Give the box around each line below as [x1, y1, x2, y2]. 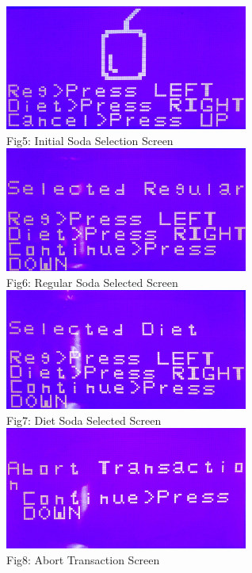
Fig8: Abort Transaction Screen [6, 551, 160, 567]
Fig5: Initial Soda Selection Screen [6, 132, 174, 148]
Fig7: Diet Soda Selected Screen [6, 411, 162, 428]
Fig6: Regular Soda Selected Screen [6, 273, 178, 290]
